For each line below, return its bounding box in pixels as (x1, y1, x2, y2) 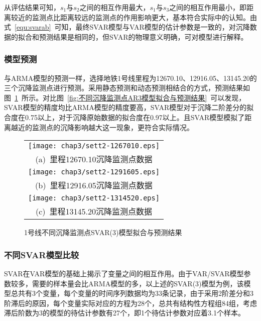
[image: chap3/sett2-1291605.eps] (28, 168, 160, 176)
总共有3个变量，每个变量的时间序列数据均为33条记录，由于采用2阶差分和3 (11, 288, 253, 298)
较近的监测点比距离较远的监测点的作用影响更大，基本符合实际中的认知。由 (11, 12, 257, 22)
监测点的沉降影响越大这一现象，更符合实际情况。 (32, 122, 194, 132)
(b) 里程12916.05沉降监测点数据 (35, 179, 153, 191)
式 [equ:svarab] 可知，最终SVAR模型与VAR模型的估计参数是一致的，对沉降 (4, 22, 250, 32)
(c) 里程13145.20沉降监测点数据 (35, 205, 152, 218)
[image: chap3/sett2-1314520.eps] (28, 194, 160, 202)
